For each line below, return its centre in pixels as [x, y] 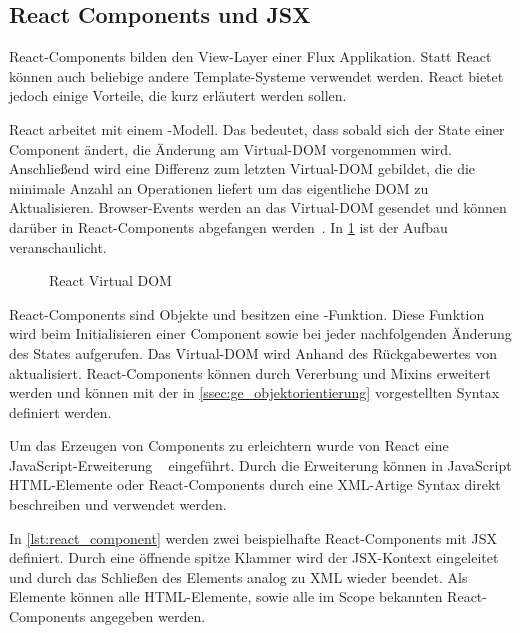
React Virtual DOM [110, 280]
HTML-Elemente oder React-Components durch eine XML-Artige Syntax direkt [255, 484]
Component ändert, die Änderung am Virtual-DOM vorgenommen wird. [230, 148]
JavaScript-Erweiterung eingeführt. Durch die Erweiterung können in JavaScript [260, 464]
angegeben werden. [147, 616]
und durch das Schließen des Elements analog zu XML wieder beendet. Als [238, 576]
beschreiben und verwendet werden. [118, 504]
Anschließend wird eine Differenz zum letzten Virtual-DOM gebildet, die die [242, 168]
